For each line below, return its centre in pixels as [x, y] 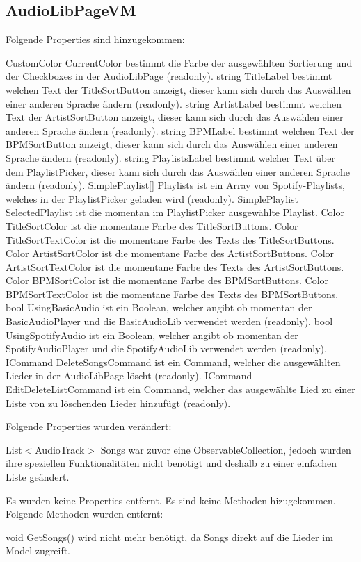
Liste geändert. [38, 477]
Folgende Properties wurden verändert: [89, 426]
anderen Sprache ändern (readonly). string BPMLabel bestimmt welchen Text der [180, 130]
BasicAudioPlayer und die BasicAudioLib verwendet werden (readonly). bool [169, 321]
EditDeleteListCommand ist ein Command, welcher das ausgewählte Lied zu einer [180, 389]
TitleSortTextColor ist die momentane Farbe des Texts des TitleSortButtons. [170, 239]
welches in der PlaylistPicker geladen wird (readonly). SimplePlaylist [152, 198]
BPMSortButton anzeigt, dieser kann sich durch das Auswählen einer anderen [172, 144]
